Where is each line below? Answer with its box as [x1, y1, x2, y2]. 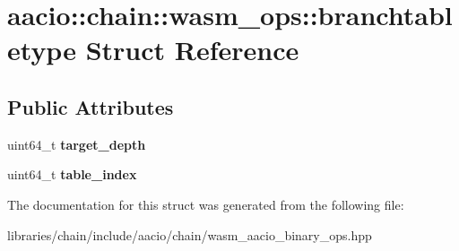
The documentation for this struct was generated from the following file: [7, 195, 404, 213]
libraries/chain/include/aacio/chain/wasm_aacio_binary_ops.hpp [7, 225, 372, 244]
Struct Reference [85, 31, 299, 68]
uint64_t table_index [7, 165, 137, 184]
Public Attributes [7, 92, 174, 120]
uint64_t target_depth [7, 134, 146, 153]
